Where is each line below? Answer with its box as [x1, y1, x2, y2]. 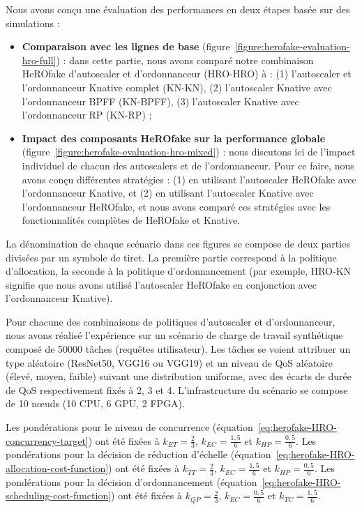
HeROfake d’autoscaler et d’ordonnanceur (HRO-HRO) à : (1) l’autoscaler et [22, 66, 352, 81]
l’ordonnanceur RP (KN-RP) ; [22, 107, 152, 122]
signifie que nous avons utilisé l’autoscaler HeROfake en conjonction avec [6, 277, 317, 291]
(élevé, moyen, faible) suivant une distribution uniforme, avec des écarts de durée [6, 369, 352, 383]
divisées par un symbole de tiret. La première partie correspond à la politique [6, 250, 337, 264]
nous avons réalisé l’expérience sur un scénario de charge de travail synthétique [6, 328, 343, 342]
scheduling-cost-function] [6, 488, 112, 503]
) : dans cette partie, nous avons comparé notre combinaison [56, 52, 314, 67]
